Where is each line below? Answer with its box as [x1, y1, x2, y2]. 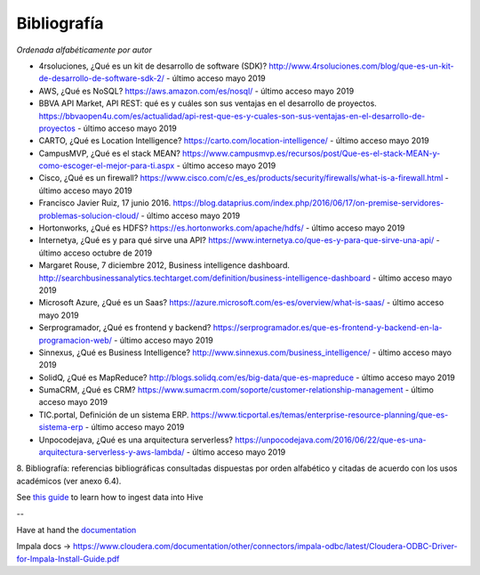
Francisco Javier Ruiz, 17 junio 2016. [38, 198, 172, 208]
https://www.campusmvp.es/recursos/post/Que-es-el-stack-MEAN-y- [182, 148, 441, 158]
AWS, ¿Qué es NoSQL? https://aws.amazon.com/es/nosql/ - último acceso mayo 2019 [38, 85, 355, 96]
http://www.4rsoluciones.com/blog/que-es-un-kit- [268, 61, 454, 71]
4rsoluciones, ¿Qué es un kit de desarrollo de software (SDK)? [38, 61, 268, 71]
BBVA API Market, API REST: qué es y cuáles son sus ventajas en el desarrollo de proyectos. [38, 98, 377, 109]
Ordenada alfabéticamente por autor [16, 45, 153, 55]
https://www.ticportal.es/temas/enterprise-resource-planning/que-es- [190, 409, 449, 420]
